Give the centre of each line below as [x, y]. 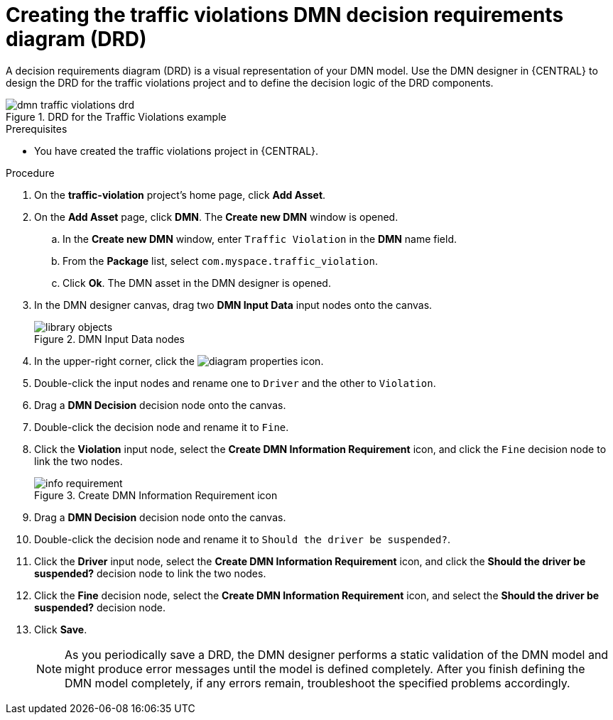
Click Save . [61, 629]
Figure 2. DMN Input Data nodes [110, 339]
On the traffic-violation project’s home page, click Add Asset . [180, 195]
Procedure [30, 173]
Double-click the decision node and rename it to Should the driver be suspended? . [242, 539]
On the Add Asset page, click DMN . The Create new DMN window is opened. [216, 217]
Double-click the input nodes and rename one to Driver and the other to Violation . [235, 383]
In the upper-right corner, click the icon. [179, 361]
